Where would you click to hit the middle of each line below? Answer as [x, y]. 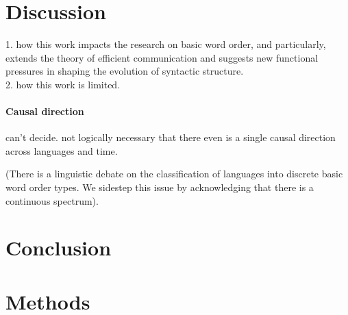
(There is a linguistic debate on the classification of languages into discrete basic [174, 174]
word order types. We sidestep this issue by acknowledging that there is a [160, 187]
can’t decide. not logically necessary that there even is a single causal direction [171, 137]
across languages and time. [62, 150]
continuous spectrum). [52, 200]
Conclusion [59, 248]
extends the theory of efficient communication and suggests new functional [162, 57]
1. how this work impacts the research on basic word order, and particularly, [166, 44]
